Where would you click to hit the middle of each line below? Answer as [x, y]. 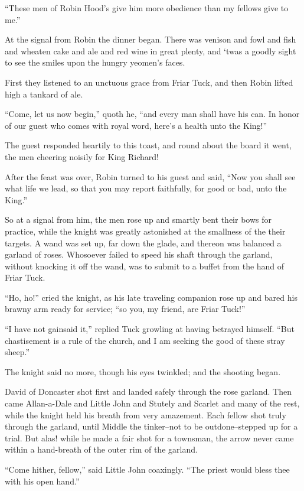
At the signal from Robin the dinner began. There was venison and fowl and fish [151, 39]
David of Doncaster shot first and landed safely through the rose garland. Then [148, 391]
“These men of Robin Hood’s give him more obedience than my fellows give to [147, 8]
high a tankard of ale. [44, 94]
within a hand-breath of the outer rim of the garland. [101, 449]
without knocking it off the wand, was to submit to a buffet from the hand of [145, 266]
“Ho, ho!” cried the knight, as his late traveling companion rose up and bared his [151, 297]
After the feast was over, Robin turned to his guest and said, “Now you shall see [150, 176]
